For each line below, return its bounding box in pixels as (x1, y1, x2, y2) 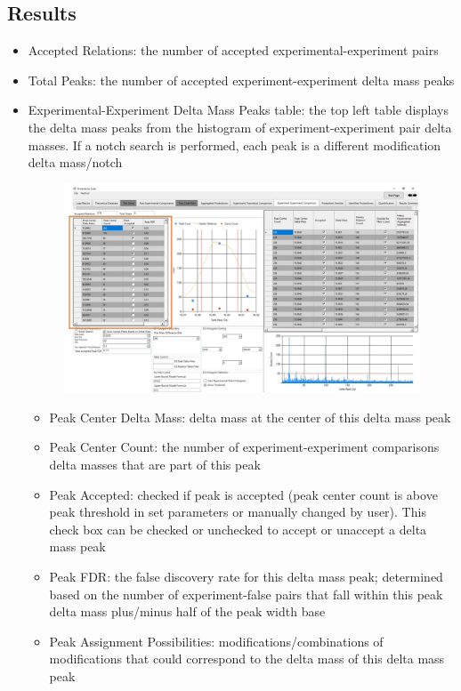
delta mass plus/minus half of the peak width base (49, 602, 326, 621)
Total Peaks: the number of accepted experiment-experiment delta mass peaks (28, 70, 455, 89)
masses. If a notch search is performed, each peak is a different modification (28, 135, 441, 154)
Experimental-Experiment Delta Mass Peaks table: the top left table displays (28, 100, 449, 119)
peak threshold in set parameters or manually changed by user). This (49, 502, 426, 521)
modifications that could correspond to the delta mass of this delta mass (49, 649, 445, 668)
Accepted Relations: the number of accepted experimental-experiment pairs (28, 41, 439, 60)
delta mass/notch (28, 153, 123, 172)
